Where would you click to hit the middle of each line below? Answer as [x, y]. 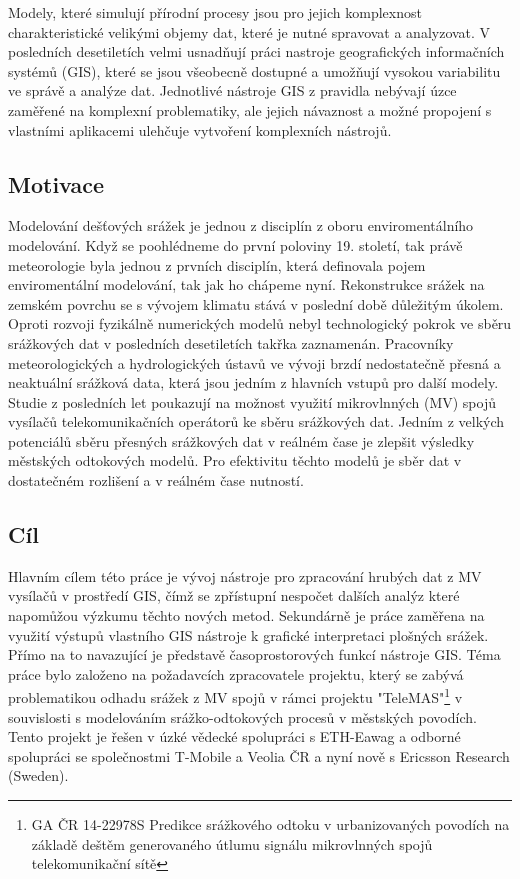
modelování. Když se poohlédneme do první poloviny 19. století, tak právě [235, 244]
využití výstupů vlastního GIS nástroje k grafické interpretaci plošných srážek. [248, 634]
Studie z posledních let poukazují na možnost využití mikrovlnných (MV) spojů [252, 401]
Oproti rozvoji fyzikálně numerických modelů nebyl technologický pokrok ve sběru [260, 323]
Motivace [56, 183]
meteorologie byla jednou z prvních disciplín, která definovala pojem [217, 264]
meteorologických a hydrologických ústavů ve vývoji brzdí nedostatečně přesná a [254, 362]
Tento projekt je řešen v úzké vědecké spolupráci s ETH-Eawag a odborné [234, 736]
